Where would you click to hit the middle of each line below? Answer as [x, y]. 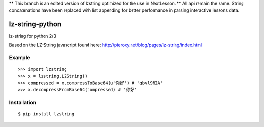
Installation [23, 102]
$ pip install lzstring [46, 114]
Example [20, 58]
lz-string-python [35, 24]
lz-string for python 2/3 [33, 36]
